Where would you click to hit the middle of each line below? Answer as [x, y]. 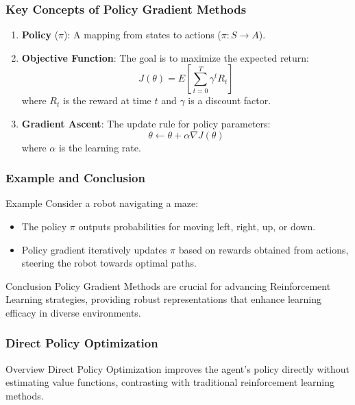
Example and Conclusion [75, 178]
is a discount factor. [230, 100]
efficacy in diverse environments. [73, 312]
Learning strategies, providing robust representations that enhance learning [163, 299]
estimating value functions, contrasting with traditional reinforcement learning [170, 382]
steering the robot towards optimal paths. [109, 263]
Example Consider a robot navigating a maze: [102, 203]
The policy [44, 226]
